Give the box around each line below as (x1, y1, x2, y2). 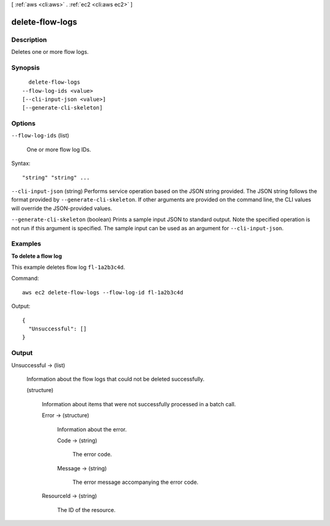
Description (11, 35, 47, 44)
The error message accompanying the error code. (72, 478, 199, 486)
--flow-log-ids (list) (11, 132, 70, 139)
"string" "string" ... (22, 174, 90, 181)
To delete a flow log (11, 252, 62, 260)
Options (11, 119, 36, 128)
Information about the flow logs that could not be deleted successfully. (26, 375, 205, 382)
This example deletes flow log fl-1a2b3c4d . (11, 263, 125, 271)
